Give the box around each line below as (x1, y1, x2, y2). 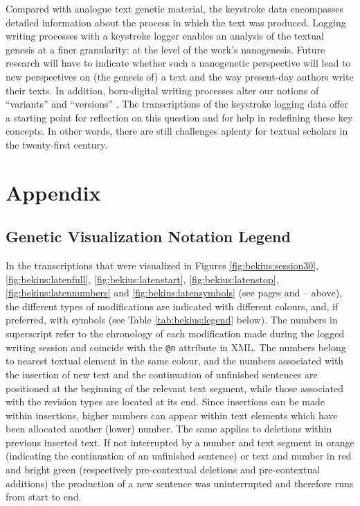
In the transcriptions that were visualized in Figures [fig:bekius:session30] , (6, 258, 319, 273)
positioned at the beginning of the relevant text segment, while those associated (6, 380, 344, 395)
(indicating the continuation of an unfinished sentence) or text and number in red (6, 448, 352, 463)
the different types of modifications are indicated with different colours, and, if (6, 298, 339, 313)
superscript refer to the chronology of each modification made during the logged (6, 326, 345, 341)
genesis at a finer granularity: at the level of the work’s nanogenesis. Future (6, 42, 325, 56)
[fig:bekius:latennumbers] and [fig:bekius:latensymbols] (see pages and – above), (6, 285, 342, 300)
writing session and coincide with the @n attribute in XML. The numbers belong (6, 339, 346, 354)
